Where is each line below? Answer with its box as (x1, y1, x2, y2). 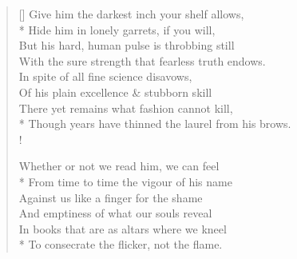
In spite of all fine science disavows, (18, 68, 192, 85)
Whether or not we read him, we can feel (18, 157, 220, 174)
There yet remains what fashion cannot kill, (18, 99, 233, 116)
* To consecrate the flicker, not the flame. (18, 236, 223, 253)
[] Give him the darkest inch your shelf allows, (18, 6, 244, 22)
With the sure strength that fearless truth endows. (18, 52, 266, 69)
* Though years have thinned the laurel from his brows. (18, 115, 291, 132)
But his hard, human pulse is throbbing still (18, 37, 235, 54)
